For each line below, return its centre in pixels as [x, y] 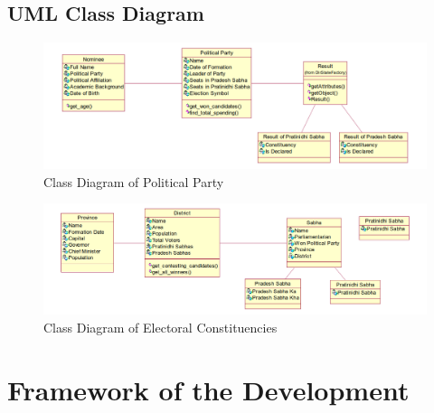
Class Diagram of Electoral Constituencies [160, 327]
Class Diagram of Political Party [134, 181]
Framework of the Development [208, 389]
